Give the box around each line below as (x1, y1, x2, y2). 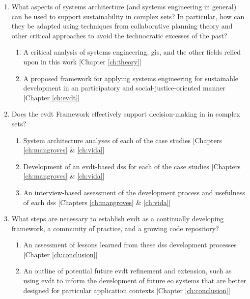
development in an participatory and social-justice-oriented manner (23, 83, 225, 93)
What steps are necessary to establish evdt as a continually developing (11, 213, 224, 224)
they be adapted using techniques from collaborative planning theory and (11, 21, 233, 31)
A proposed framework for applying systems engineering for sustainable (23, 73, 239, 83)
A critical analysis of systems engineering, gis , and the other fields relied (23, 47, 241, 57)
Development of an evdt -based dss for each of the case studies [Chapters (23, 161, 241, 171)
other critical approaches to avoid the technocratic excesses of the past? (11, 30, 227, 40)
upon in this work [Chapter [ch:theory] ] (23, 56, 141, 66)
